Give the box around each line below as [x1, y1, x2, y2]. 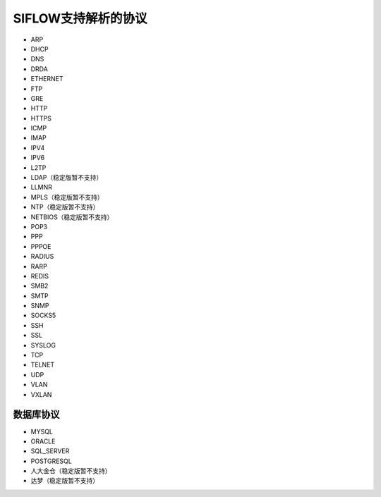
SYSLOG [30, 340, 56, 349]
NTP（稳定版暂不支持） [30, 203, 99, 211]
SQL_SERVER [30, 447, 70, 455]
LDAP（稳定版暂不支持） [30, 173, 103, 182]
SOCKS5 [30, 311, 56, 320]
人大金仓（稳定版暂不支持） [30, 467, 111, 475]
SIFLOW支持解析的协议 [13, 11, 147, 26]
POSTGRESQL [30, 457, 72, 465]
